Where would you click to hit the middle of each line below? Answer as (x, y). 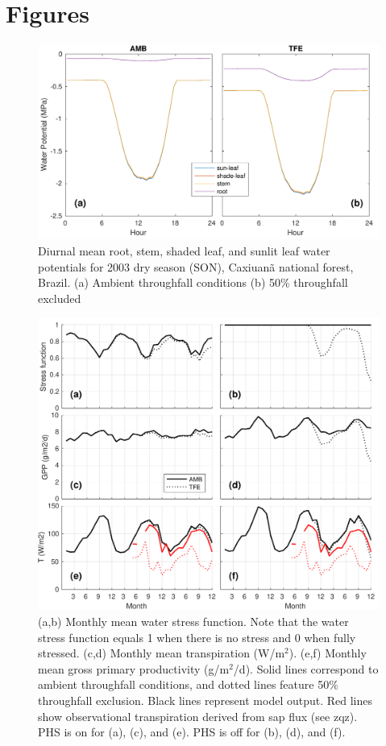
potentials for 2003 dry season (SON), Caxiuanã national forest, (196, 266)
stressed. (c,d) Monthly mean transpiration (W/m (162, 653)
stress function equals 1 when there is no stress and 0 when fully (197, 637)
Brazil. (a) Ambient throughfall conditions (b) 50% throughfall (193, 282)
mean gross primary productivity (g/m (134, 668)
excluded (60, 298)
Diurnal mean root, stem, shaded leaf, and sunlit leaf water (184, 250)
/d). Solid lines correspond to (306, 668)
